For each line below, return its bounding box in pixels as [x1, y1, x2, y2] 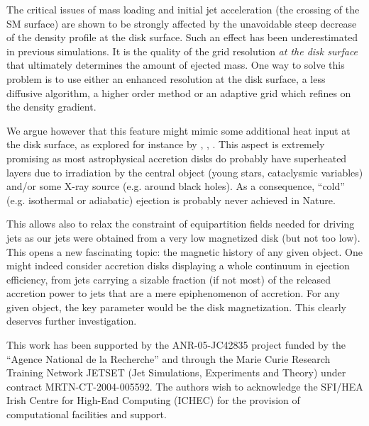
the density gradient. [6, 99, 97, 114]
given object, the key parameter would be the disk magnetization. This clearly [6, 299, 346, 314]
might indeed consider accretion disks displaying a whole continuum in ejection [6, 258, 350, 273]
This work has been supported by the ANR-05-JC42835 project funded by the [6, 337, 346, 352]
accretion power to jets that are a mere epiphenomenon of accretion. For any [6, 286, 340, 301]
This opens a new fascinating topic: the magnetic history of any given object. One [6, 244, 363, 259]
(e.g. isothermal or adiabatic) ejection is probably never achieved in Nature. [6, 192, 336, 207]
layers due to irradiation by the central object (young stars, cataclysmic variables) [6, 164, 363, 179]
